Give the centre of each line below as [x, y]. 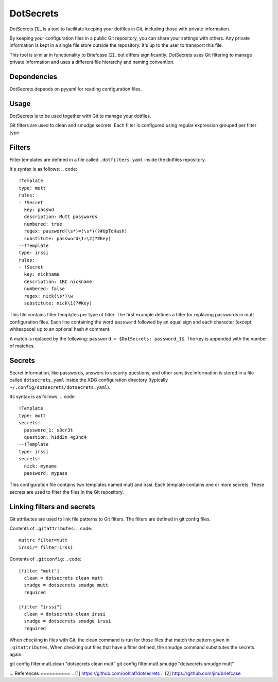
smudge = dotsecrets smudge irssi [67, 621]
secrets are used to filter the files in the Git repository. [67, 492]
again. [16, 654]
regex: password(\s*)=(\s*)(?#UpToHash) [76, 231]
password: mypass [46, 473]
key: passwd [39, 209]
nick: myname [40, 466]
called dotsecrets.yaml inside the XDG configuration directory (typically [89, 380]
